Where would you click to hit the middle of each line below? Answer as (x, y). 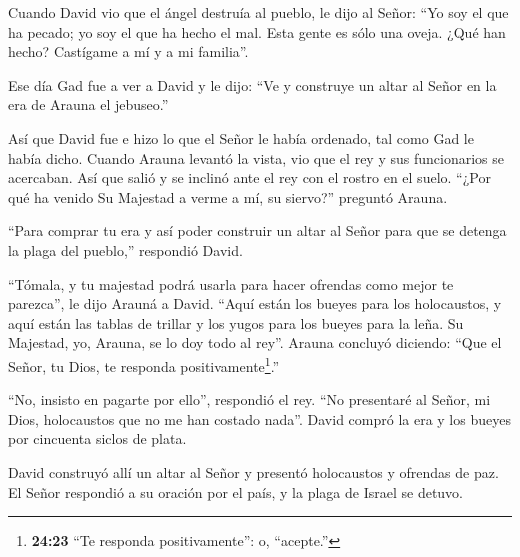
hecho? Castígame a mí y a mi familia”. (128, 51)
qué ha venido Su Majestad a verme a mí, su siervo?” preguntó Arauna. (228, 196)
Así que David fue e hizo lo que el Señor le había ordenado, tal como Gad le (241, 137)
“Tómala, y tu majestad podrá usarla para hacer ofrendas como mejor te (231, 283)
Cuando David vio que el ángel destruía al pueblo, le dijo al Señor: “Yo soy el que (258, 12)
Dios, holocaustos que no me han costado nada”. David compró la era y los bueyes (259, 418)
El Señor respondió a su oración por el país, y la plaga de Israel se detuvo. (235, 491)
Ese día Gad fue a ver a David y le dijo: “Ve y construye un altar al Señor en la (252, 84)
